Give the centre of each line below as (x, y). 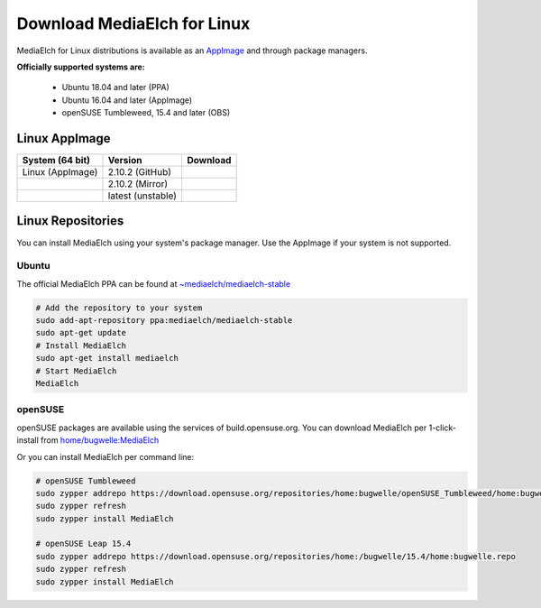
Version (125, 161)
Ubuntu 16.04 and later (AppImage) (127, 100)
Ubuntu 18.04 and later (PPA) (116, 88)
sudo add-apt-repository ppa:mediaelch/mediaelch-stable (164, 321)
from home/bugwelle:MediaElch (100, 440)
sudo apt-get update (81, 333)
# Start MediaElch (76, 371)
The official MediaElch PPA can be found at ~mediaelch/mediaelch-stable (154, 283)
